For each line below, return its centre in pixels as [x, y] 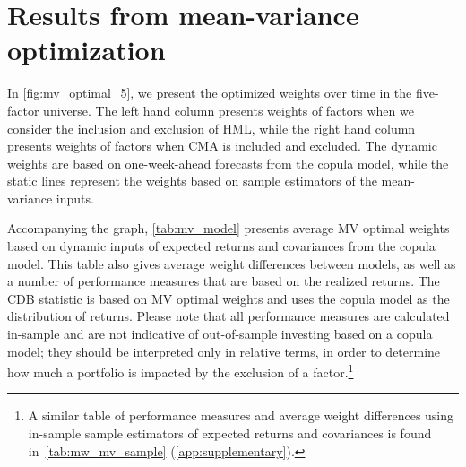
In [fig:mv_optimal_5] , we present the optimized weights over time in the [210, 93]
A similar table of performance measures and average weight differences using [241, 415]
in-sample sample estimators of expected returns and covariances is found [230, 433]
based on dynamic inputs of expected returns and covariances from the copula [221, 246]
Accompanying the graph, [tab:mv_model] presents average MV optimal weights [229, 228]
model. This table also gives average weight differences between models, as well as [232, 263]
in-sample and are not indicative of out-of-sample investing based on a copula [220, 334]
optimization [86, 50]
